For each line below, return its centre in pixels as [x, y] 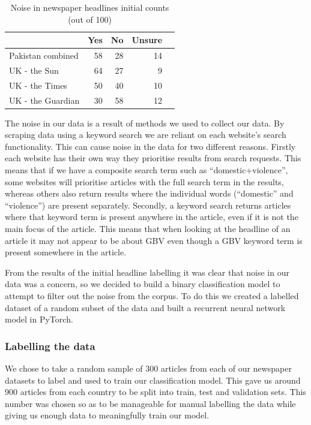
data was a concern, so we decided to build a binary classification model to [143, 284]
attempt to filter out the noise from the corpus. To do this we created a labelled [152, 295]
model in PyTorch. [39, 319]
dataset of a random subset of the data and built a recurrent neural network [145, 307]
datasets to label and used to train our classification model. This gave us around [153, 380]
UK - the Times [38, 85]
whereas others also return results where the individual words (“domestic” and [149, 193]
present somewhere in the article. [66, 252]
